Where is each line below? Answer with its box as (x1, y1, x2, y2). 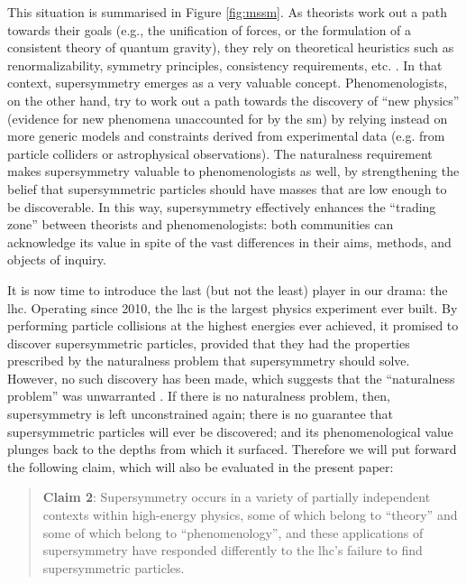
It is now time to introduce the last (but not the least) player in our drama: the (7, 280, 448, 299)
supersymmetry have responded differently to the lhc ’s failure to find (42, 541, 423, 560)
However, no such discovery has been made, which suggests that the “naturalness (7, 368, 455, 387)
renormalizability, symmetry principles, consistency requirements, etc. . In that (7, 55, 443, 74)
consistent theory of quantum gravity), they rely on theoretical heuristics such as (7, 38, 454, 57)
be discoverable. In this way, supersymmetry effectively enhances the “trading (7, 197, 436, 216)
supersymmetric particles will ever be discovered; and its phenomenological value (7, 422, 453, 440)
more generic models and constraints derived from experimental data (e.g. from (7, 126, 445, 145)
